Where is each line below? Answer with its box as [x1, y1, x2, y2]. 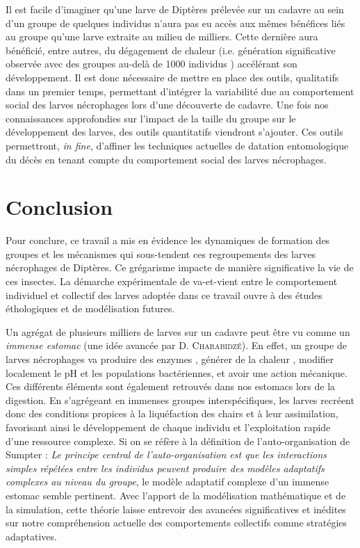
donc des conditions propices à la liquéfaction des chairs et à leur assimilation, [6, 406, 338, 421]
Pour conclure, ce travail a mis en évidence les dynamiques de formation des [6, 233, 330, 248]
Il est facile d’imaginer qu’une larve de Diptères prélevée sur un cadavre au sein [6, 2, 344, 16]
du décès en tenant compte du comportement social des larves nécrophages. [6, 152, 327, 166]
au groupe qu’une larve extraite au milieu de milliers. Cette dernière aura [6, 29, 318, 44]
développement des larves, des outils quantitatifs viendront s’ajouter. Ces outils [6, 124, 343, 139]
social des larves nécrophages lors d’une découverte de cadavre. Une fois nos [6, 97, 329, 112]
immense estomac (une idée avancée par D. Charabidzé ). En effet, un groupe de [6, 338, 347, 353]
